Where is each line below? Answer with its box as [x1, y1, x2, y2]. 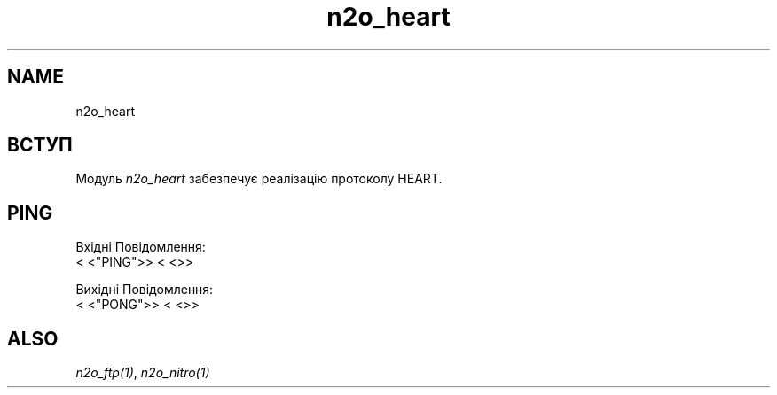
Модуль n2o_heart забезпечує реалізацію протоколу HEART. [75, 171, 443, 187]
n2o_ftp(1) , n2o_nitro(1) [75, 365, 210, 381]
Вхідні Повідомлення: [75, 239, 206, 255]
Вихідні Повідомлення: [75, 282, 214, 298]
